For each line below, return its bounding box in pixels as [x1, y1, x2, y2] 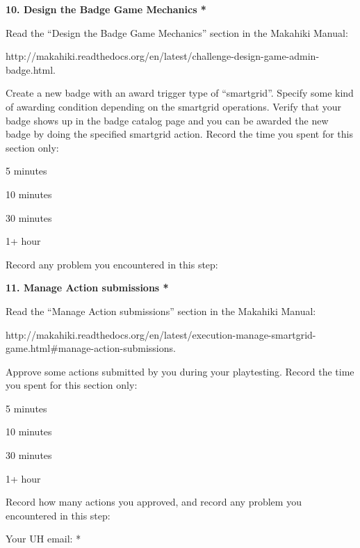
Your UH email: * [6, 531, 81, 546]
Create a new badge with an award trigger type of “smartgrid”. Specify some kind [6, 86, 354, 100]
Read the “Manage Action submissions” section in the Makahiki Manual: [6, 303, 316, 318]
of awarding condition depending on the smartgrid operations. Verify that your [6, 99, 342, 113]
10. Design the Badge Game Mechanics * [6, 2, 206, 16]
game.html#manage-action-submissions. [6, 341, 176, 355]
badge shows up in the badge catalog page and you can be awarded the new [6, 113, 329, 127]
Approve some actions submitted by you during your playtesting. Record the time [6, 364, 354, 378]
